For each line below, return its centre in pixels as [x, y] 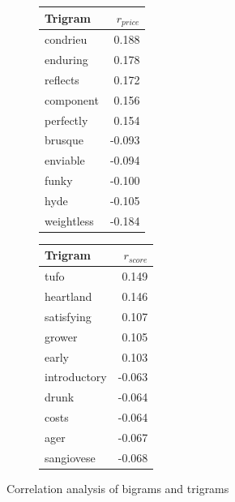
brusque [64, 140]
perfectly [66, 120]
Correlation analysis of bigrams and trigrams [118, 488]
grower [61, 336]
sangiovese [70, 457]
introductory [76, 377]
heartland [68, 296]
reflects [62, 79]
